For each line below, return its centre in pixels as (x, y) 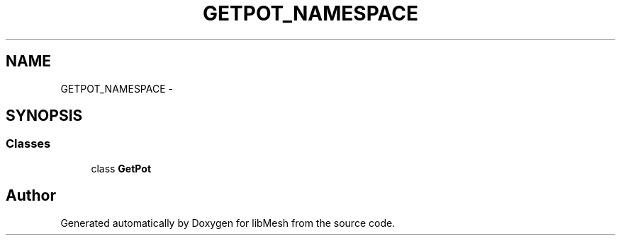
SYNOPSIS (44, 116)
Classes (28, 144)
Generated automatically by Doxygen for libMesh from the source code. (228, 223)
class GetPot (121, 168)
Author (31, 196)
